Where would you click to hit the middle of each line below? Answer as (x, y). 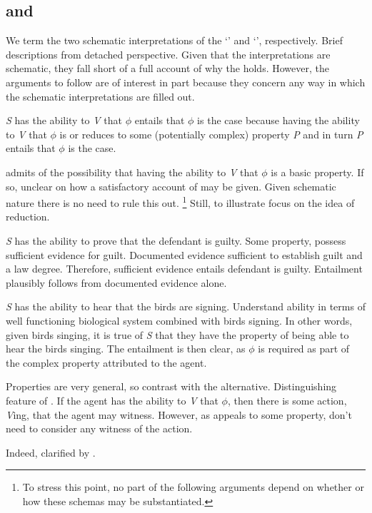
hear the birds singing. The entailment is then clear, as (126, 349)
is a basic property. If (317, 172)
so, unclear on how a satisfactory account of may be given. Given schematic (171, 186)
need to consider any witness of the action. (99, 428)
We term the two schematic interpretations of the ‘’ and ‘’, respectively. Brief (174, 40)
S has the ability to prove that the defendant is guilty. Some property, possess (176, 240)
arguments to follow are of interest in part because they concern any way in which (186, 82)
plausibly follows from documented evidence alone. (116, 282)
